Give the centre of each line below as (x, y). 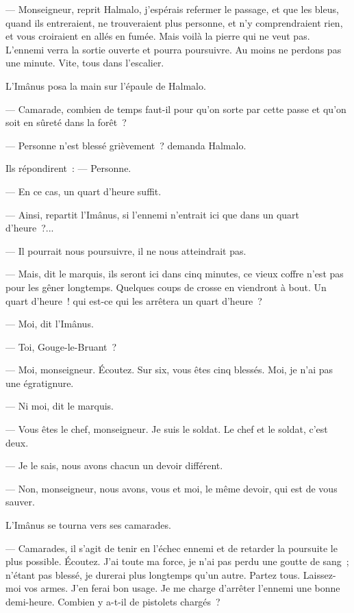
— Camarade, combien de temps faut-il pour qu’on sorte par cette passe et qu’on (176, 109)
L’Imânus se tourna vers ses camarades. (88, 525)
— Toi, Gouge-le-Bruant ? (61, 346)
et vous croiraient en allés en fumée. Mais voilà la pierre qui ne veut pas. (158, 36)
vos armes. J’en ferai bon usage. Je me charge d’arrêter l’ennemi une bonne (182, 588)
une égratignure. (40, 383)
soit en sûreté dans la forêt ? (66, 122)
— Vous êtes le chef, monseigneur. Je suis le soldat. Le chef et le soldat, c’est (167, 429)
